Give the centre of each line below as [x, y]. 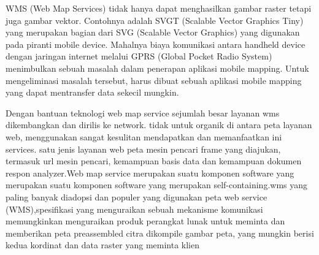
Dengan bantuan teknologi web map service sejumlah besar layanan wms [143, 112]
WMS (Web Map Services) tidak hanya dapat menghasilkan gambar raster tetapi [159, 8]
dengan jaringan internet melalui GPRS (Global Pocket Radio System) [139, 56]
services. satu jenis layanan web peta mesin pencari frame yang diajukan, [143, 149]
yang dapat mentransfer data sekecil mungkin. [92, 92]
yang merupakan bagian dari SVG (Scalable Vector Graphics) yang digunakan [153, 32]
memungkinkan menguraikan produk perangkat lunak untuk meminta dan [145, 221]
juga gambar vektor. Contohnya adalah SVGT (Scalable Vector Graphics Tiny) [155, 20]
